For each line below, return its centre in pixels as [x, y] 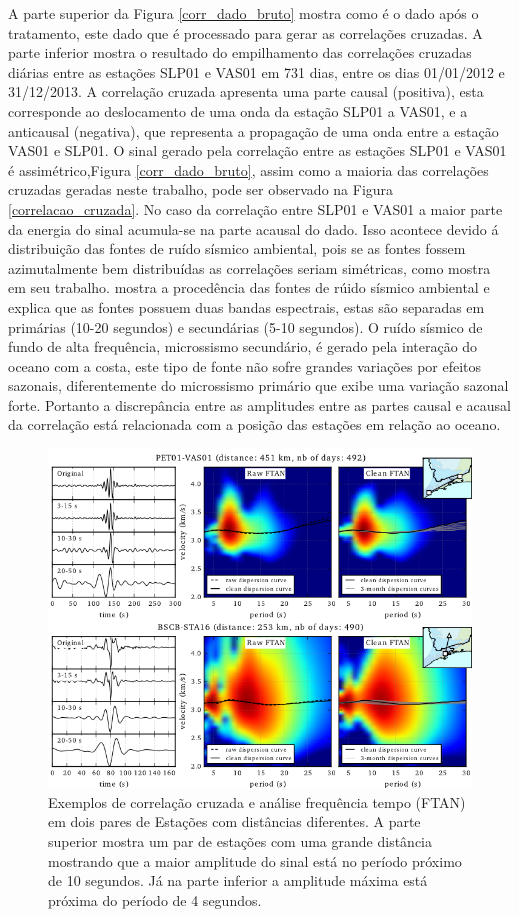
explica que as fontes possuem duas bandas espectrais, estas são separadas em [246, 306]
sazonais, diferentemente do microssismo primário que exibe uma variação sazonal [258, 385]
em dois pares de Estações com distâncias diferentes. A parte [234, 821]
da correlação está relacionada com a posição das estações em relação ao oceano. [254, 424]
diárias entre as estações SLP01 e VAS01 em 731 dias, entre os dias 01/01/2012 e [256, 71]
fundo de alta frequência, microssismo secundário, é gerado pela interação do [243, 346]
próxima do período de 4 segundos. [155, 899]
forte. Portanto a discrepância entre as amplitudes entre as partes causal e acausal [259, 404]
